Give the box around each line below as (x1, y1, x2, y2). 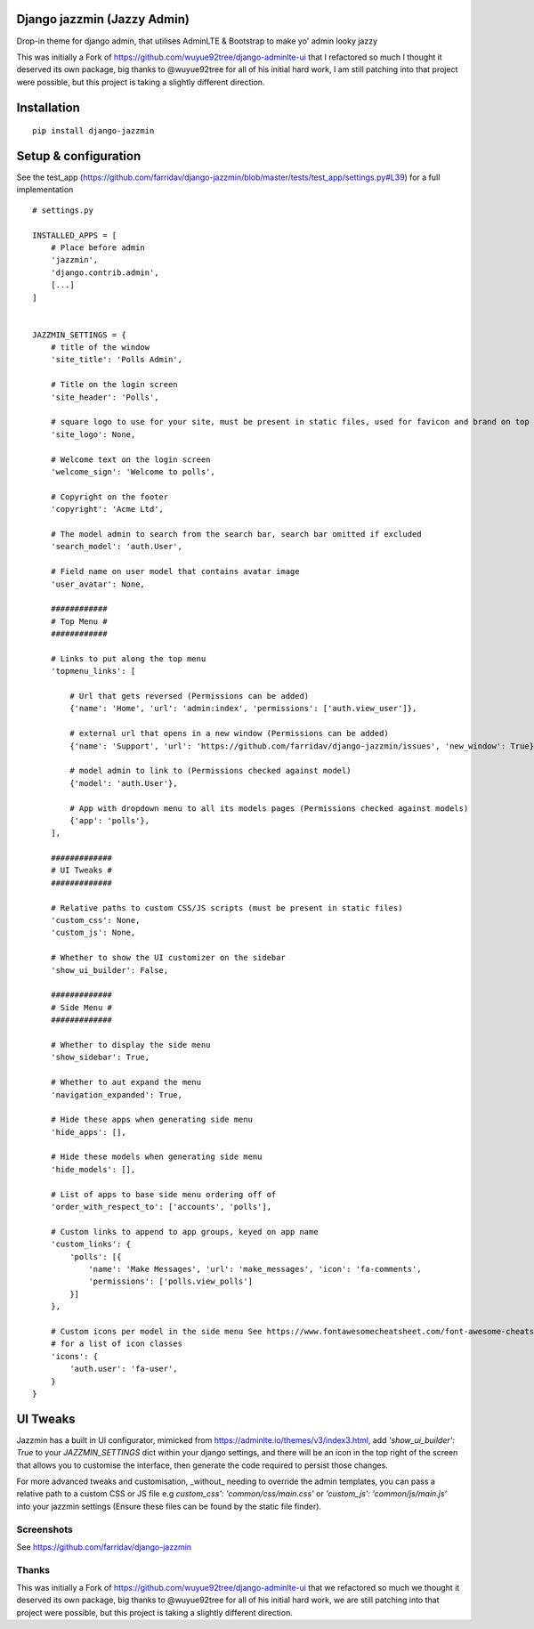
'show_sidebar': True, (50, 1052, 150, 1063)
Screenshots (16, 1523, 73, 1536)
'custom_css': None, (50, 915, 141, 926)
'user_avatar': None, (50, 579, 146, 589)
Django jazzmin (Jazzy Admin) (16, 12, 190, 27)
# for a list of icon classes (50, 1339, 182, 1349)
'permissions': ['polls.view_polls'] (88, 1276, 254, 1286)
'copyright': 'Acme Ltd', (50, 504, 165, 515)
